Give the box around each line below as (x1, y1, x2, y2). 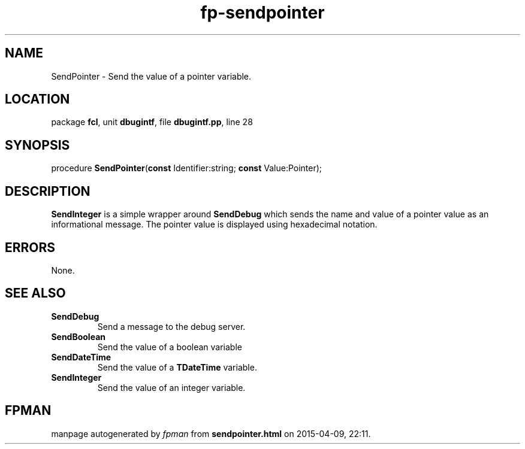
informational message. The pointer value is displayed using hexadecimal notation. (51, 219, 378, 230)
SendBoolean (51, 331, 105, 342)
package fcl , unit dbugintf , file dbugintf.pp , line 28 (51, 117, 253, 128)
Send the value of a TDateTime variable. (97, 362, 257, 372)
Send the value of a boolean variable (97, 341, 242, 352)
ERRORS (5, 239, 56, 255)
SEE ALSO (5, 286, 66, 301)
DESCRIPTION (5, 183, 90, 199)
